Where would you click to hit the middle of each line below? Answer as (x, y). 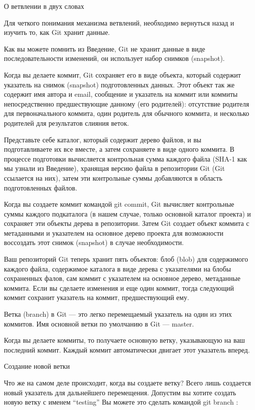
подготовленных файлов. (41, 187)
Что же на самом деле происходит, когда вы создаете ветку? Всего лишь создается (127, 383)
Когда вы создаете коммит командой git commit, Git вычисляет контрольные (119, 204)
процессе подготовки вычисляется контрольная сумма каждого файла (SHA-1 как (126, 158)
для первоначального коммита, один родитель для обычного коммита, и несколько (127, 113)
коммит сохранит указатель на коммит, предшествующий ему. (97, 297)
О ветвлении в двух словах (44, 6)
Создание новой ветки (37, 366)
